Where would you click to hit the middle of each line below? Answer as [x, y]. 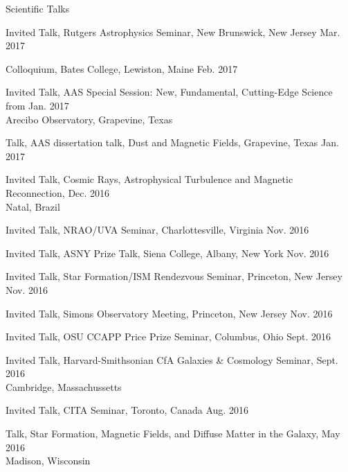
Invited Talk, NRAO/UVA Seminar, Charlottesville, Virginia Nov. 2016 [157, 230]
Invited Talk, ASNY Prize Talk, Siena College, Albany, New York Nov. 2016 [167, 253]
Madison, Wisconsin [48, 461]
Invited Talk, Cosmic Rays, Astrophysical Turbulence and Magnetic [149, 179]
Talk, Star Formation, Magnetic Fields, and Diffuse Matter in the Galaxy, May [173, 434]
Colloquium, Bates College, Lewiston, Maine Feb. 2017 [122, 68]
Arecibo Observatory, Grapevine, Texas [89, 119]
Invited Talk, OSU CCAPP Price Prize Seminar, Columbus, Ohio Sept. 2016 [168, 336]
